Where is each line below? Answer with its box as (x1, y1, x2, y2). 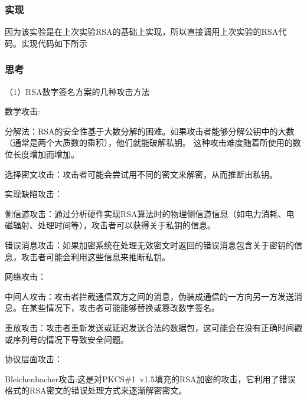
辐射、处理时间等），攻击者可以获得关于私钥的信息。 (12, 219, 215, 231)
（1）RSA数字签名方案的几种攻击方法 (5, 85, 150, 97)
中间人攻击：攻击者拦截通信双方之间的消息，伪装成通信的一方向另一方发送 (5, 290, 294, 302)
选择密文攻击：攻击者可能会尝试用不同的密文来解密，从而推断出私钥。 (5, 168, 277, 180)
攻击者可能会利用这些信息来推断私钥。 (21, 250, 170, 263)
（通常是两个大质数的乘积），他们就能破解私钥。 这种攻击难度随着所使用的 (5, 136, 293, 149)
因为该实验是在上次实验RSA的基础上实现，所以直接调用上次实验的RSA (5, 25, 279, 38)
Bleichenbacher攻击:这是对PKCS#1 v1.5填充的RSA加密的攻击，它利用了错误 (5, 372, 296, 385)
